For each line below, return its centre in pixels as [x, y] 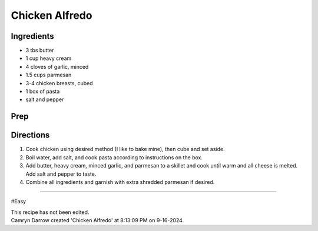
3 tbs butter [40, 51]
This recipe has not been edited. [50, 212]
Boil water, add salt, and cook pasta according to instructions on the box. [114, 157]
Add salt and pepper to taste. [61, 174]
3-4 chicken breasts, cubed [59, 83]
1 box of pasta [43, 92]
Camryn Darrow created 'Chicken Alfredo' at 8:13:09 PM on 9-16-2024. [97, 220]
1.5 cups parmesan [49, 75]
